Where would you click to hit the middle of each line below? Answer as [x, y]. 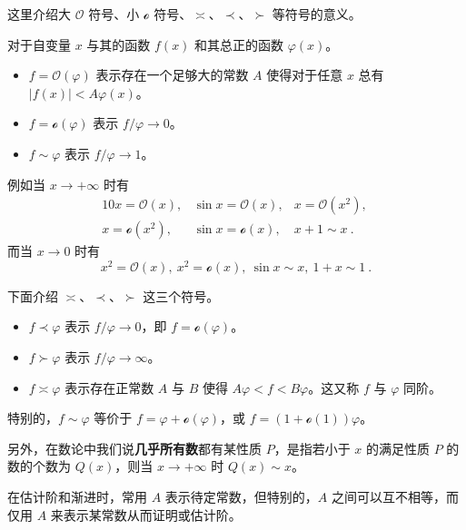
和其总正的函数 [239, 44]
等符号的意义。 [317, 14]
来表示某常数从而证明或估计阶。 [146, 514]
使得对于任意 [305, 75]
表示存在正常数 [109, 387]
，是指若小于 [312, 448]
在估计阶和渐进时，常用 [77, 497]
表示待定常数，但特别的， [241, 497]
